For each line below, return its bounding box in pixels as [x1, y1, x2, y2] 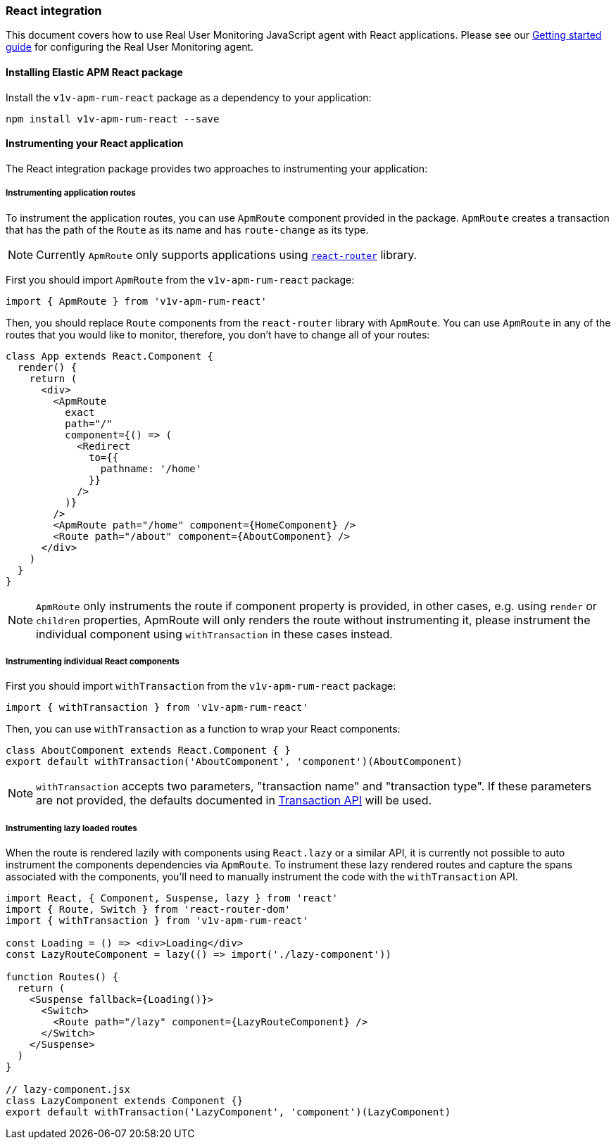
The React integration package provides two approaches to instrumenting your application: [6, 162, 428, 175]
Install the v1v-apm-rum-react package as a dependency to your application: [6, 91, 372, 103]
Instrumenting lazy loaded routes [6, 823, 137, 833]
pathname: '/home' [100, 462, 202, 474]
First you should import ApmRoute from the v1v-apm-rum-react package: [6, 273, 355, 286]
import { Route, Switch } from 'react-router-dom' [6, 904, 291, 916]
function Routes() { [6, 971, 119, 983]
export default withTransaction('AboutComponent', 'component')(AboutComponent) [6, 756, 463, 768]
